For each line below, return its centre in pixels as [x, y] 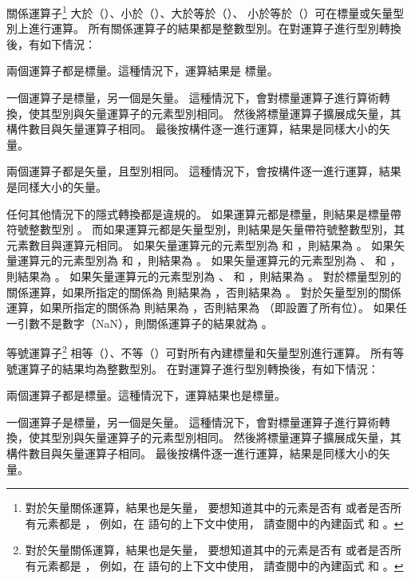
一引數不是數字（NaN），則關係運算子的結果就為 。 [140, 323]
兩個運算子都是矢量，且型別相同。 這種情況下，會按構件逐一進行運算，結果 [204, 171]
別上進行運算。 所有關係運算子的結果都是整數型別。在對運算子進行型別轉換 [204, 28]
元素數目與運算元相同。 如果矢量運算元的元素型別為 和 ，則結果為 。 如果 [200, 244]
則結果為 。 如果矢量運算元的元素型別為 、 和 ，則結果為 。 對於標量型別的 [204, 276]
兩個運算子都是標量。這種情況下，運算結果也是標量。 [146, 395]
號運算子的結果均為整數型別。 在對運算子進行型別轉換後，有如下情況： [193, 368]
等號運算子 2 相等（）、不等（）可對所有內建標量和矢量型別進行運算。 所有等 [206, 351]
